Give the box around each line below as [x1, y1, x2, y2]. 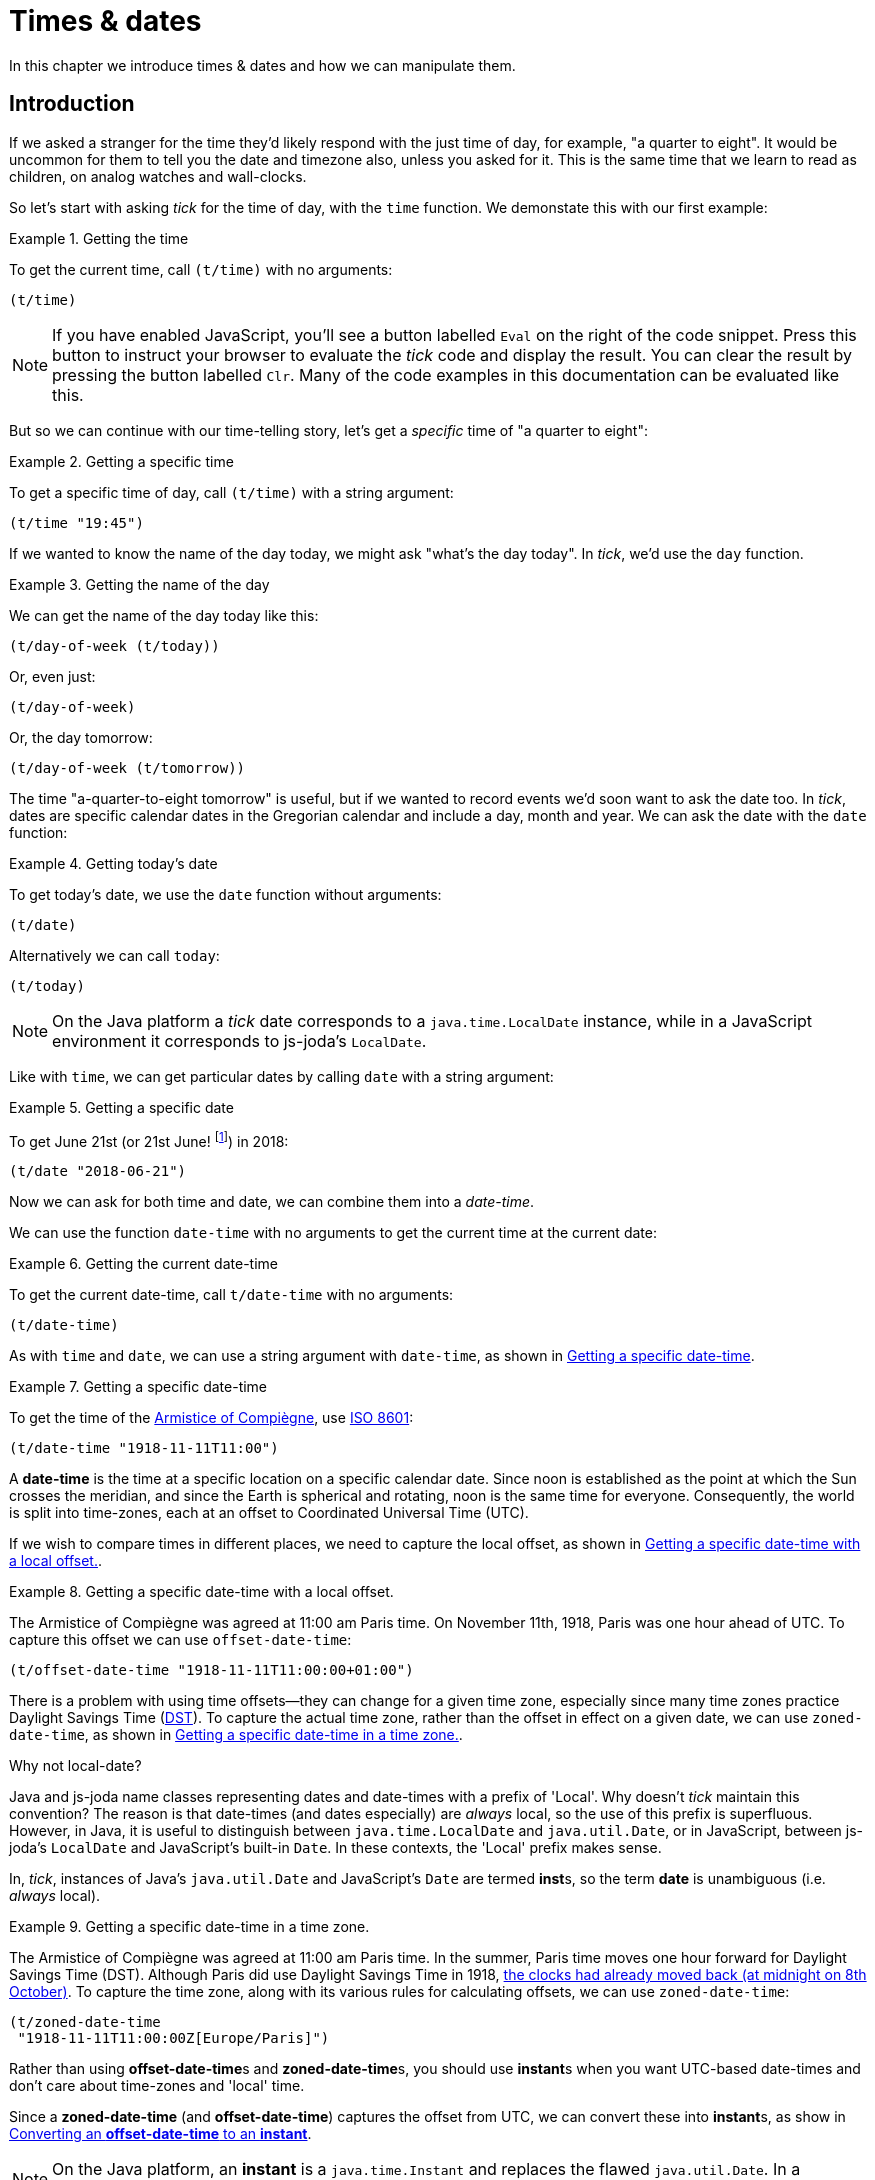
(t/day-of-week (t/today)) [9, 637, 220, 654]
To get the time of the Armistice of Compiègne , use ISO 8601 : [9, 1409, 414, 1427]
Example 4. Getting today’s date [9, 854, 218, 872]
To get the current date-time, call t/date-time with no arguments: [9, 1286, 454, 1304]
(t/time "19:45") [9, 514, 144, 531]
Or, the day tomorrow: [9, 728, 153, 746]
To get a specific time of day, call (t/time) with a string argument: [9, 483, 454, 501]
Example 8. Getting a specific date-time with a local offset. [9, 1583, 394, 1601]
